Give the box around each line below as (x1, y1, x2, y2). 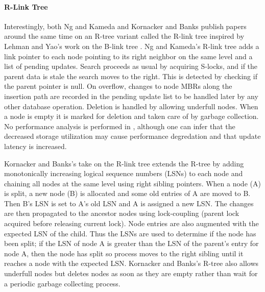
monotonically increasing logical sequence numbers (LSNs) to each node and (4, 168, 243, 179)
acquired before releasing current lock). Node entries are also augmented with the (4, 218, 259, 229)
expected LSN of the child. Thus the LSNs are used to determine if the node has (4, 228, 256, 238)
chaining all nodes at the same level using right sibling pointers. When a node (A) (4, 178, 261, 188)
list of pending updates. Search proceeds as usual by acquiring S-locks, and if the (4, 61, 258, 71)
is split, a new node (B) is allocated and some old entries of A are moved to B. (4, 188, 251, 199)
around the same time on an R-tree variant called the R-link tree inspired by (4, 31, 245, 41)
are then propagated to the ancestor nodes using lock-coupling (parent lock (4, 208, 239, 218)
